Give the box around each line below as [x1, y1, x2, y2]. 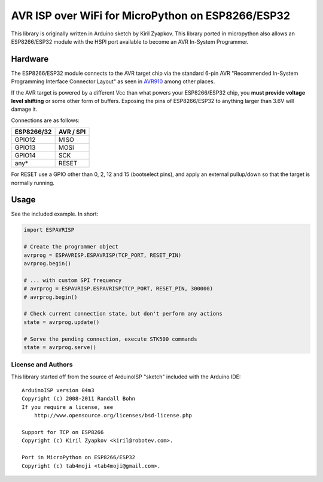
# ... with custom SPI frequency [23, 277, 122, 284]
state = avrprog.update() [23, 319, 100, 326]
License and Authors [11, 360, 73, 369]
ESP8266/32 [14, 128, 52, 136]
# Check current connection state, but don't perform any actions [23, 310, 223, 317]
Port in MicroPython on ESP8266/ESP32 [22, 454, 136, 461]
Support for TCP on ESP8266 [22, 429, 104, 436]
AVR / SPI [58, 128, 86, 136]
